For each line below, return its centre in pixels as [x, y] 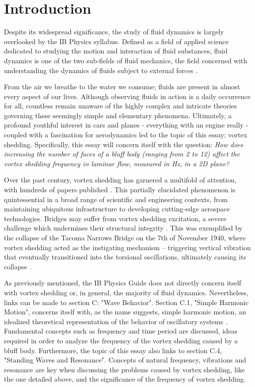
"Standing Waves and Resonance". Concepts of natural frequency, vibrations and [125, 360]
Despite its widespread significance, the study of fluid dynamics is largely [114, 32]
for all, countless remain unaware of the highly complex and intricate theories [121, 106]
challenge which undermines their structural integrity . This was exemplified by [123, 228]
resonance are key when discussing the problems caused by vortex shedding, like [124, 369]
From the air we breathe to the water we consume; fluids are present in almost [122, 87]
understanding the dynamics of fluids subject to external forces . [101, 70]
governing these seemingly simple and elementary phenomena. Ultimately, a [118, 115]
